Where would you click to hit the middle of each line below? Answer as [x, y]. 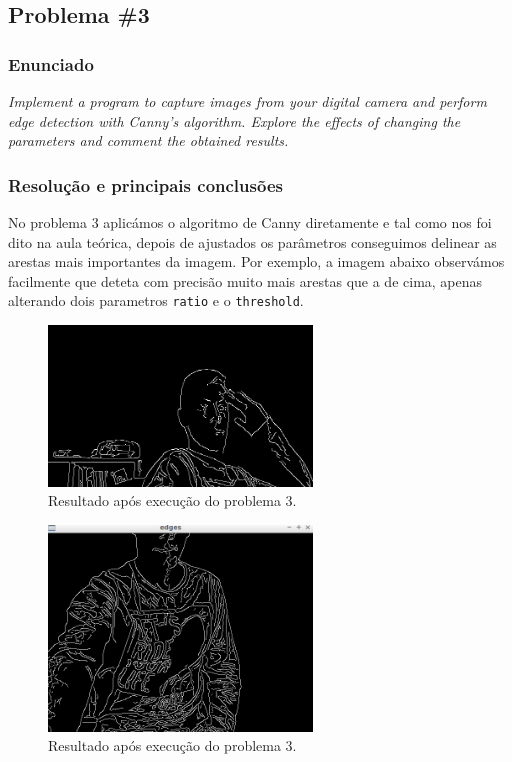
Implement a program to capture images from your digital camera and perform [247, 101]
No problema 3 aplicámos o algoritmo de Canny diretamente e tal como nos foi [250, 222]
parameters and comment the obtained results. [148, 140]
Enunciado [51, 63]
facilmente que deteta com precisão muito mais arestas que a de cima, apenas [245, 280]
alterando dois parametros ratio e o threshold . [156, 300]
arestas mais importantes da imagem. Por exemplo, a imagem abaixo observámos [256, 261]
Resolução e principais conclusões [145, 184]
